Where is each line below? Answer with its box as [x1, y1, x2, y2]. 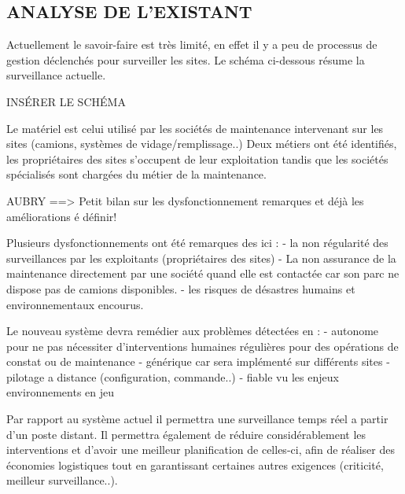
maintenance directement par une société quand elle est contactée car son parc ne [6, 265, 399, 282]
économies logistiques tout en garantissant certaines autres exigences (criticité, [6, 456, 384, 473]
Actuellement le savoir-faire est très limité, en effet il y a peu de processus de [6, 36, 377, 53]
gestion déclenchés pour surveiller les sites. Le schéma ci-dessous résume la [6, 51, 365, 68]
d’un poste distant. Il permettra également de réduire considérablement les [6, 426, 366, 442]
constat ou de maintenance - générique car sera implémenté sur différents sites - [6, 353, 390, 370]
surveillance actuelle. [6, 67, 106, 83]
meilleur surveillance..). [6, 472, 118, 488]
